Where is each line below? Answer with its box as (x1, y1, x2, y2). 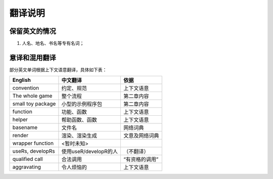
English (12, 76, 31, 83)
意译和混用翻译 (9, 53, 56, 62)
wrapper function (12, 140, 54, 147)
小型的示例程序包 (61, 101, 102, 108)
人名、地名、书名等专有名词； (22, 40, 84, 47)
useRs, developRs (12, 148, 55, 155)
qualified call (12, 156, 43, 163)
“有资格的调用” (123, 156, 159, 163)
